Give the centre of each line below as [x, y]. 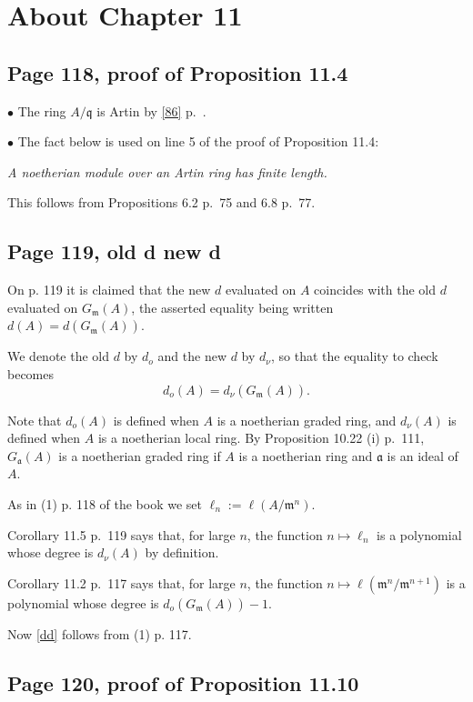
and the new [192, 356]
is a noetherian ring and [306, 455]
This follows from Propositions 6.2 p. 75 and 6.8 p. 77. [161, 202]
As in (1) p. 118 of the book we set [105, 503]
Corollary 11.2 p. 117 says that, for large [121, 582]
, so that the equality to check [354, 356]
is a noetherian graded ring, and [307, 420]
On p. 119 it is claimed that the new [109, 290]
